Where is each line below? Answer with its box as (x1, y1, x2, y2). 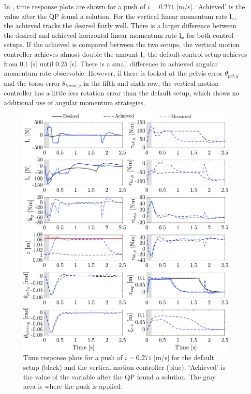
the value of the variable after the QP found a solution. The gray (23, 371, 216, 381)
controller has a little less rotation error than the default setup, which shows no (4, 88, 239, 98)
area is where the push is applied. (23, 381, 122, 391)
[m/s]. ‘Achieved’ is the (177, 1, 245, 11)
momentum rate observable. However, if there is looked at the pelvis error (4, 68, 222, 78)
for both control (186, 30, 234, 40)
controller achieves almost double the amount (4, 48, 138, 59)
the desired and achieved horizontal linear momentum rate (4, 30, 177, 40)
